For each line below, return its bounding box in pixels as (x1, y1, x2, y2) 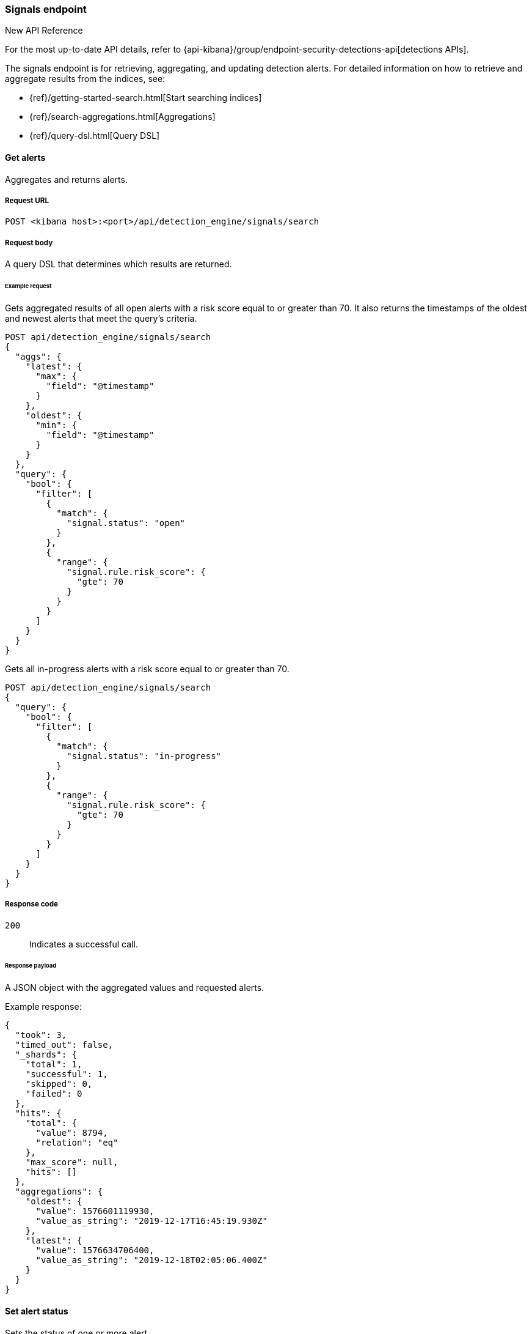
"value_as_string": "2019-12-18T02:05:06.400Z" (35, 1255, 268, 1265)
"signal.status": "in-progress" (67, 750, 222, 761)
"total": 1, (25, 1059, 82, 1070)
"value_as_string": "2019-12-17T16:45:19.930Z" (35, 1216, 268, 1226)
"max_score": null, (25, 1157, 118, 1168)
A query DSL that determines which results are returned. (5, 259, 232, 270)
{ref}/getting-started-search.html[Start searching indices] (29, 92, 262, 103)
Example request (5, 283, 52, 289)
